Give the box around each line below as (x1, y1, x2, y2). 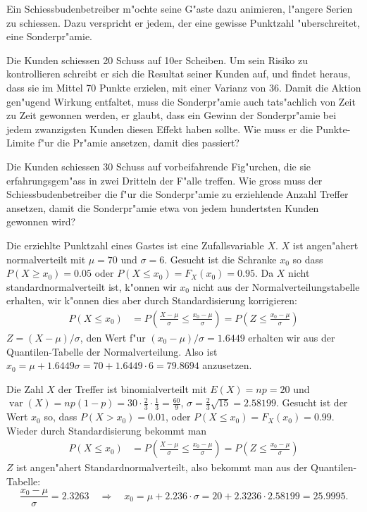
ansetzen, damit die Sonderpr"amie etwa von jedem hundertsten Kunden (6, 200, 319, 215)
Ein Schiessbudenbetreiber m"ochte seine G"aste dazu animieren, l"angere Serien (6, 1, 353, 15)
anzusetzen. (202, 358, 252, 373)
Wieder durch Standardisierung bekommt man (6, 423, 207, 437)
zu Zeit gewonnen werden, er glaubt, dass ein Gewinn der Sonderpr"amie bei (6, 108, 337, 123)
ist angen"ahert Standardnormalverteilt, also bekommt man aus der (16, 460, 308, 475)
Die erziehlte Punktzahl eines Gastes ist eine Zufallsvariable (6, 237, 264, 252)
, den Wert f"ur (80, 330, 146, 344)
